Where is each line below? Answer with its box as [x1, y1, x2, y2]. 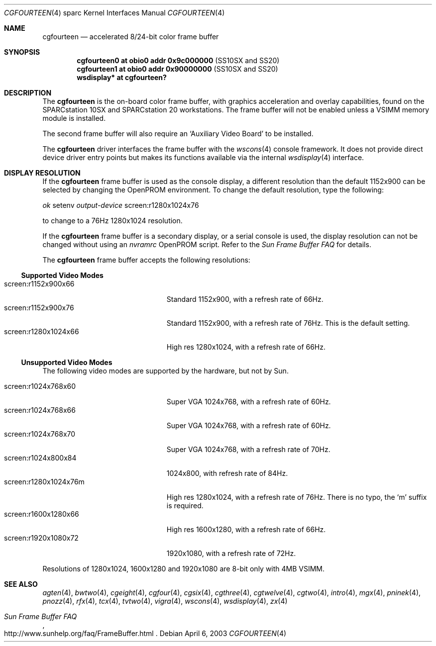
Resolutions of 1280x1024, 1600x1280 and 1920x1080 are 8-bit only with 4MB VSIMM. [42, 564, 325, 573]
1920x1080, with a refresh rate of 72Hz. [166, 549, 296, 557]
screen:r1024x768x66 [4, 406, 76, 414]
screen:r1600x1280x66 [4, 510, 79, 518]
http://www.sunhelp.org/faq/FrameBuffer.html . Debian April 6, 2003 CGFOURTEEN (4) [4, 629, 287, 638]
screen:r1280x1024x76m [4, 477, 85, 486]
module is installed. [42, 114, 106, 122]
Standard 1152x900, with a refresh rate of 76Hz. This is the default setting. [166, 319, 410, 327]
